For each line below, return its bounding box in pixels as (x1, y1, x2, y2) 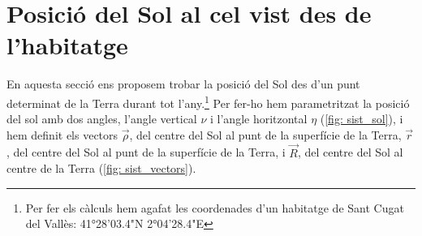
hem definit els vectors (6, 126, 118, 143)
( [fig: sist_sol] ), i (320, 110, 403, 127)
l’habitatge (6, 28, 128, 62)
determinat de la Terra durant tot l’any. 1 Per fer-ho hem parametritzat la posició (6, 92, 410, 111)
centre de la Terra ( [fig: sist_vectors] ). (6, 160, 196, 177)
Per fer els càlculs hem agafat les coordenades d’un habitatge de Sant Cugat (25, 199, 404, 216)
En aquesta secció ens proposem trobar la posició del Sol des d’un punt (6, 75, 360, 92)
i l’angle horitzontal (210, 110, 308, 127)
